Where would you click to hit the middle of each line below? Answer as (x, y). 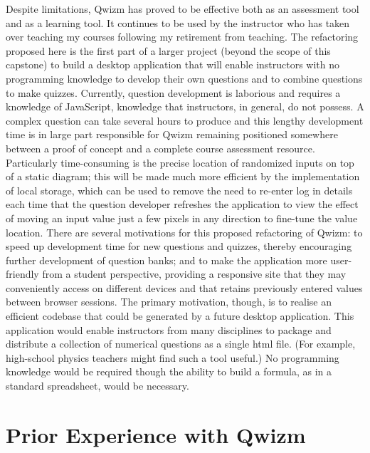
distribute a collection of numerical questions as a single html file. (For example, (181, 344)
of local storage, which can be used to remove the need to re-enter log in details (179, 190)
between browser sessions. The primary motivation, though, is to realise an (169, 302)
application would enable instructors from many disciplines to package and (169, 329)
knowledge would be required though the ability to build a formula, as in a (169, 371)
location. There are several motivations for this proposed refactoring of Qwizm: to (184, 232)
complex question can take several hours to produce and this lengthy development (185, 120)
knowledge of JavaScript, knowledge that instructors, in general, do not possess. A (185, 106)
